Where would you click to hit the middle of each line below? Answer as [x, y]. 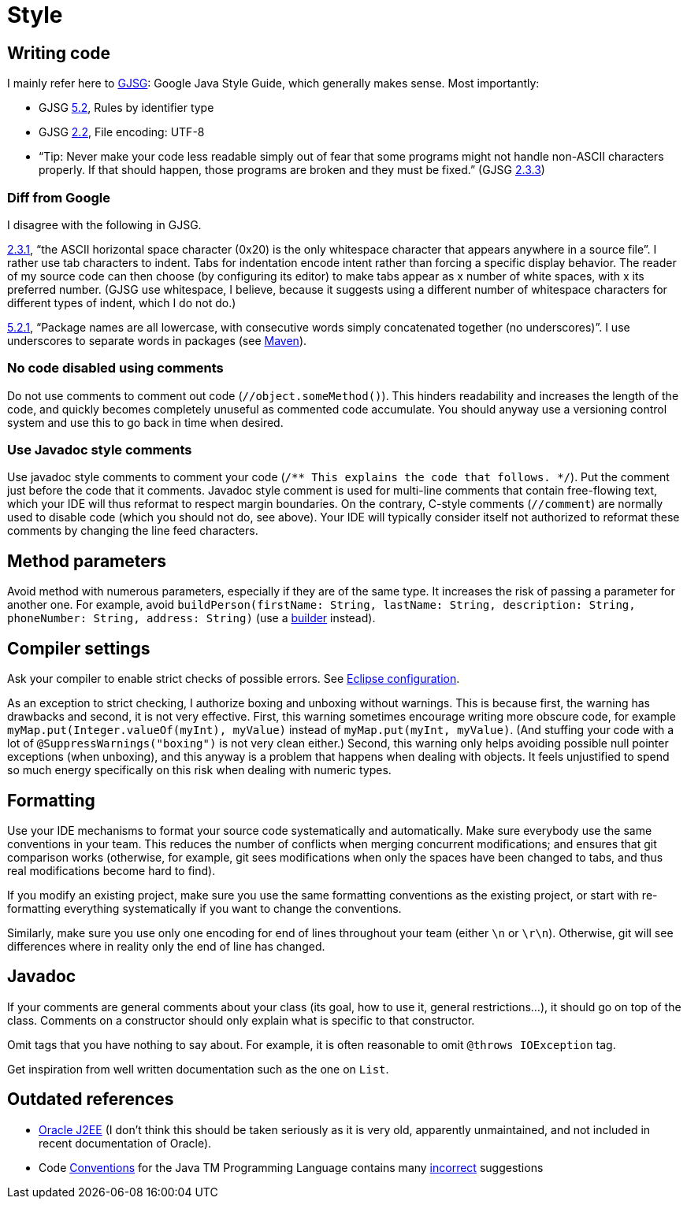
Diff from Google [59, 197]
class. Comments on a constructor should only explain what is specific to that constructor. [241, 1020]
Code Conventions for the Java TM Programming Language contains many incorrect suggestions [291, 1167]
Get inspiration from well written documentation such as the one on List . [198, 1069]
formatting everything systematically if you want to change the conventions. [204, 908]
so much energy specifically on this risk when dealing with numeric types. [199, 770]
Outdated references [91, 1099]
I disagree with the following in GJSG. [104, 224]
